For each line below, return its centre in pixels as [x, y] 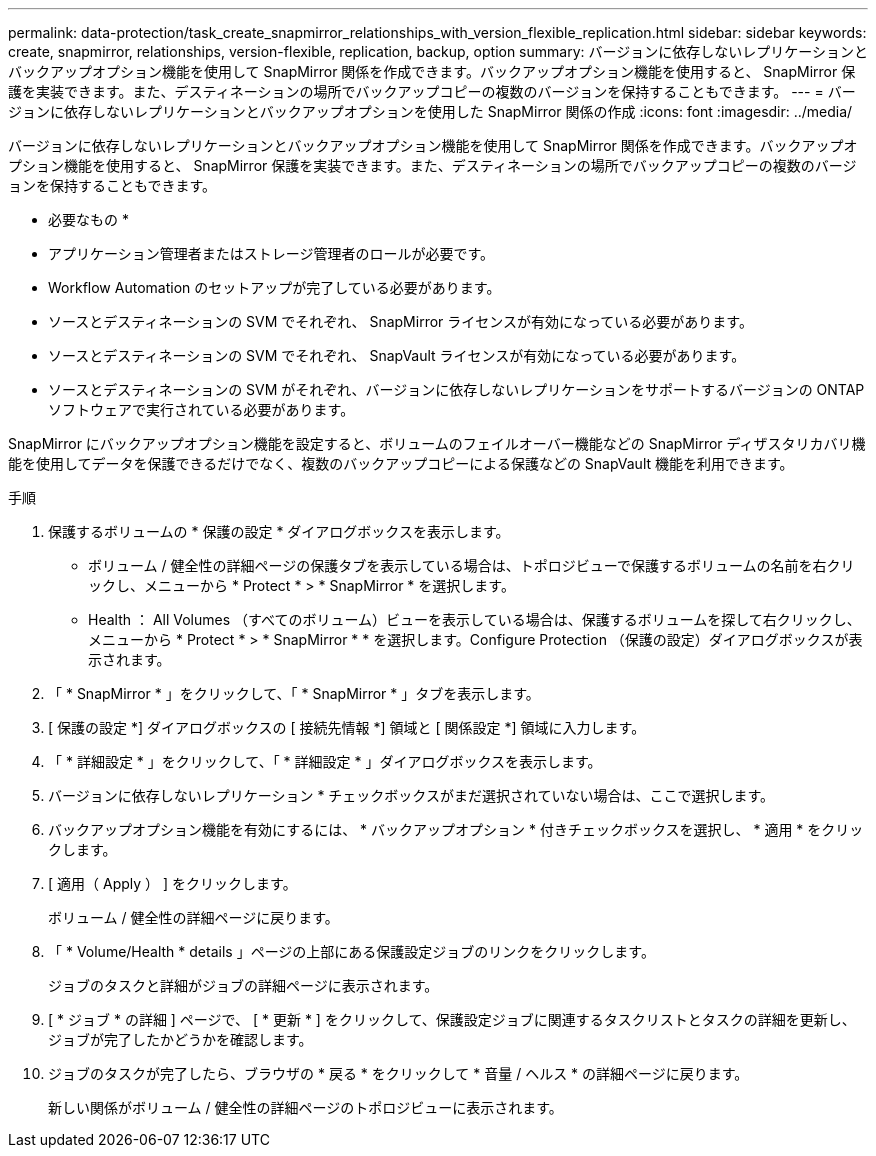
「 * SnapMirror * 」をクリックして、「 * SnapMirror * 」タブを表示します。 [294, 693]
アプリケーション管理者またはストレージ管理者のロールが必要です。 [271, 253]
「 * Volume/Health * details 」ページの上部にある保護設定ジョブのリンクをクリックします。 [351, 951]
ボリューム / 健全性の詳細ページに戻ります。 [193, 917]
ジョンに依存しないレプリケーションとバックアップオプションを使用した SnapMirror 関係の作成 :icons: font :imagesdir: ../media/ [430, 111]
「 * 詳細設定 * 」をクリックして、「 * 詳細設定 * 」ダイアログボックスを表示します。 [325, 761]
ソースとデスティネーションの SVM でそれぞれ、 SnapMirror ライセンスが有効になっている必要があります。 [400, 321]
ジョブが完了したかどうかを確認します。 [180, 1039]
